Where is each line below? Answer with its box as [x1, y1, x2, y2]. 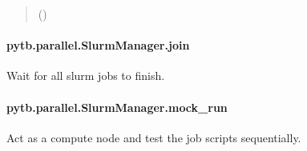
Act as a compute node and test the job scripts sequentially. [6, 129, 301, 145]
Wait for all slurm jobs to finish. [6, 67, 165, 84]
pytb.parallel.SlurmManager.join [6, 37, 190, 54]
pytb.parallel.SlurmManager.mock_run [6, 98, 228, 115]
